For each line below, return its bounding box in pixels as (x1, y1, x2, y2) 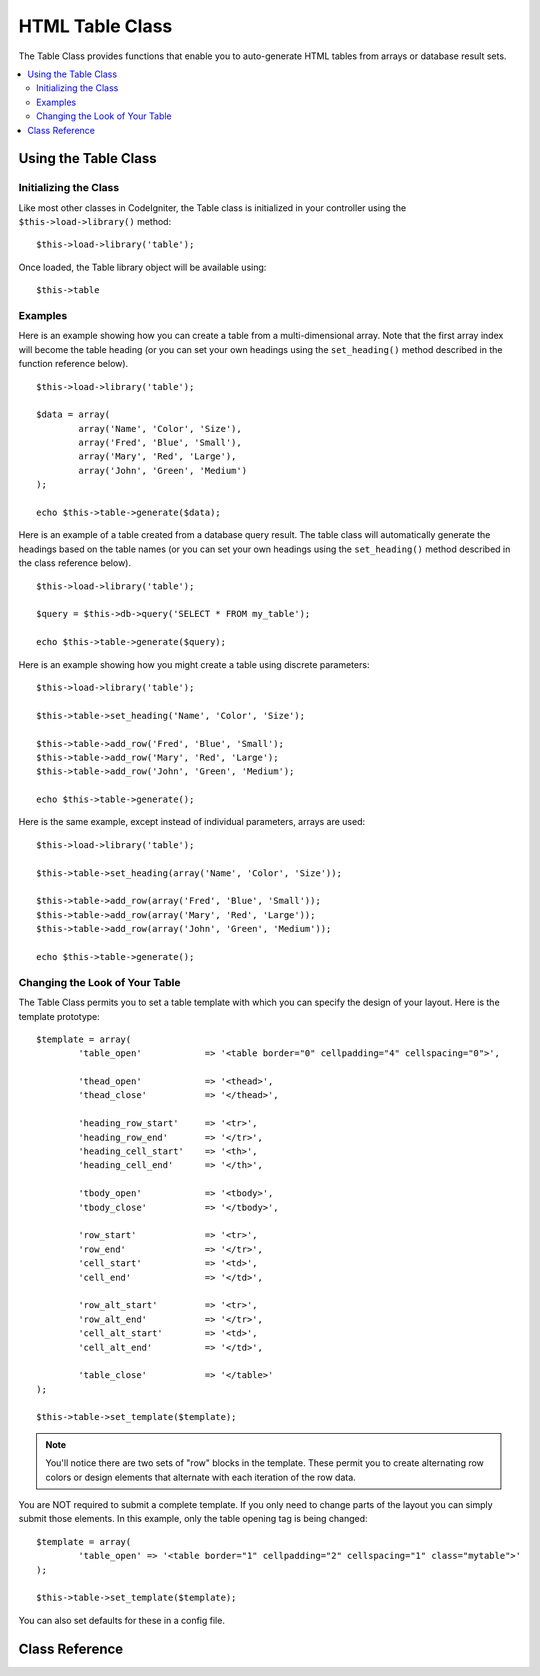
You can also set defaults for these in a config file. (18, 1614, 225, 1626)
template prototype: (18, 1010, 100, 1022)
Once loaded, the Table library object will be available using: (18, 261, 267, 273)
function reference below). (18, 358, 129, 370)
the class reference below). (18, 557, 132, 569)
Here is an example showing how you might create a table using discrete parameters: (18, 658, 370, 670)
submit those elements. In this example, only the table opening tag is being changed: (18, 1513, 369, 1525)
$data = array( (36, 409, 111, 420)
